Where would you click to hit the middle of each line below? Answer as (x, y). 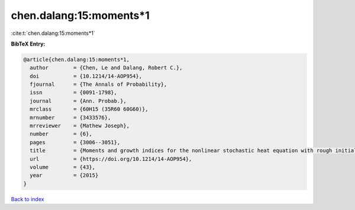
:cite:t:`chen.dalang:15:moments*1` (53, 33)
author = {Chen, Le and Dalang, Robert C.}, (106, 68)
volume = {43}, (63, 167)
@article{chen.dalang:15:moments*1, (77, 59)
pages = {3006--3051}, (75, 142)
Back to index (28, 199)
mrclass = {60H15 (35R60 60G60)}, (89, 109)
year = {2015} (64, 175)
